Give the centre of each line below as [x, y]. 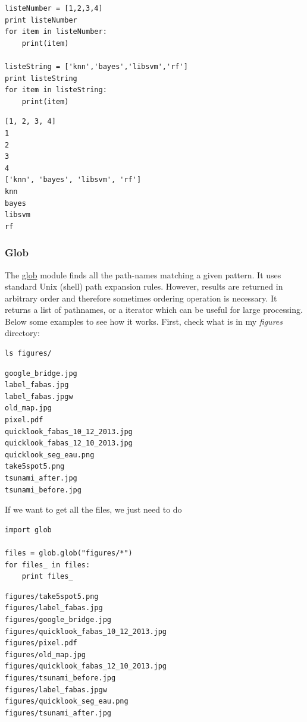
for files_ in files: [48, 565]
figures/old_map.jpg [46, 654]
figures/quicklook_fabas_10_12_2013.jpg [86, 631]
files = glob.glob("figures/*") [69, 553]
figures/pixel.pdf [41, 643]
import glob [28, 530]
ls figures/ [28, 354]
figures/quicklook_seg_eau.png [67, 701]
